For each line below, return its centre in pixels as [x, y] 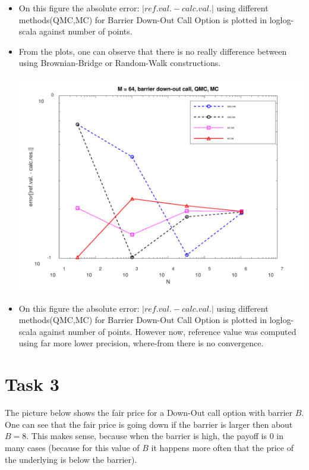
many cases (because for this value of [72, 447]
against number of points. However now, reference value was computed [168, 331]
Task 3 [32, 384]
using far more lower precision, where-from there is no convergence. [141, 343]
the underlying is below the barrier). [71, 459]
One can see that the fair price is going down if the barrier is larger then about [149, 424]
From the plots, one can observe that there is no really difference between [153, 51]
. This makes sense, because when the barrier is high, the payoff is [146, 436]
